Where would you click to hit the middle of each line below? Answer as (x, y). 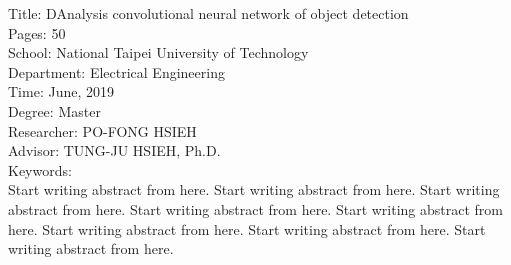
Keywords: (40, 169)
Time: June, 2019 (61, 91)
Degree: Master (54, 110)
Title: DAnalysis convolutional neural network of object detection (208, 13)
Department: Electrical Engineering (116, 71)
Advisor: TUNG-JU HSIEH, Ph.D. (114, 150)
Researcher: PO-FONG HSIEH (102, 130)
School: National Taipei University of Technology (158, 52)
